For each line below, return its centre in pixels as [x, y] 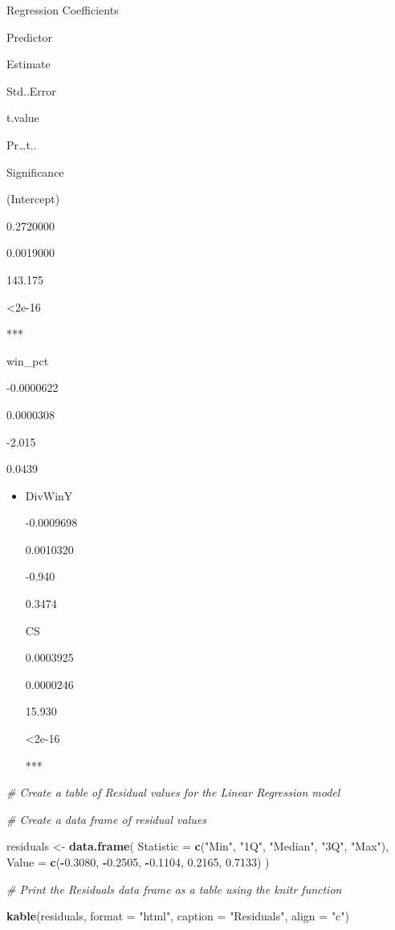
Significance [35, 171]
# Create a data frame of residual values [106, 819]
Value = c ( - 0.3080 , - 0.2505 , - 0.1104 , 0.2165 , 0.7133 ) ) [138, 862]
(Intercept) [33, 199]
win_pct [28, 360]
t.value [23, 118]
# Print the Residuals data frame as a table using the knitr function [174, 889]
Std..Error [31, 90]
